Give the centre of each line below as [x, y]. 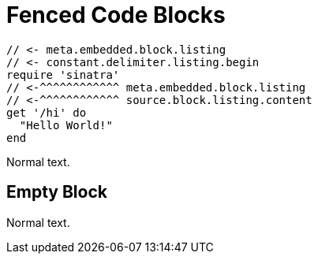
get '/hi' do [47, 112]
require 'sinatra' [63, 74]
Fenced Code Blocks [116, 15]
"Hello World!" [66, 125]
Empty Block [57, 192]
